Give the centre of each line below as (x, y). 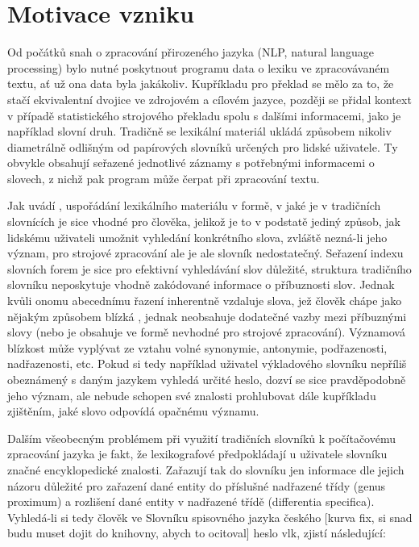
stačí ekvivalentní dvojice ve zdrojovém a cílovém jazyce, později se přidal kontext (209, 99)
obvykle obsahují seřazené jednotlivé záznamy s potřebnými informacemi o (191, 163)
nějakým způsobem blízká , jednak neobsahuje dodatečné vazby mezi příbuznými (207, 316)
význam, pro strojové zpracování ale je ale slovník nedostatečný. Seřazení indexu (205, 253)
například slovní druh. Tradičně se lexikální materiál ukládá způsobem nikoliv (199, 131)
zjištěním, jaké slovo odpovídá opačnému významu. (133, 411)
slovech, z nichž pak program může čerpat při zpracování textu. (164, 178)
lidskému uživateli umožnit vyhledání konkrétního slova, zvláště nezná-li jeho (197, 237)
